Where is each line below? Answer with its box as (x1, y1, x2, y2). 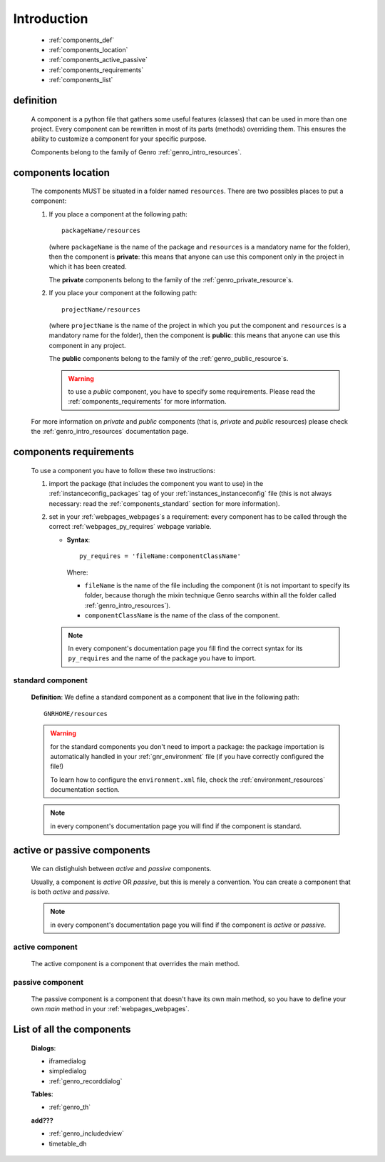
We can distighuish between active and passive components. (31, 865, 212, 873)
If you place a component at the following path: (48, 209, 188, 218)
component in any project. (48, 341, 126, 349)
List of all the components (13, 1023, 131, 1036)
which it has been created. (48, 262, 128, 271)
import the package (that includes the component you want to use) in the (48, 479, 264, 487)
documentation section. (50, 785, 120, 794)
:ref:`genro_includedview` (48, 1129, 125, 1138)
